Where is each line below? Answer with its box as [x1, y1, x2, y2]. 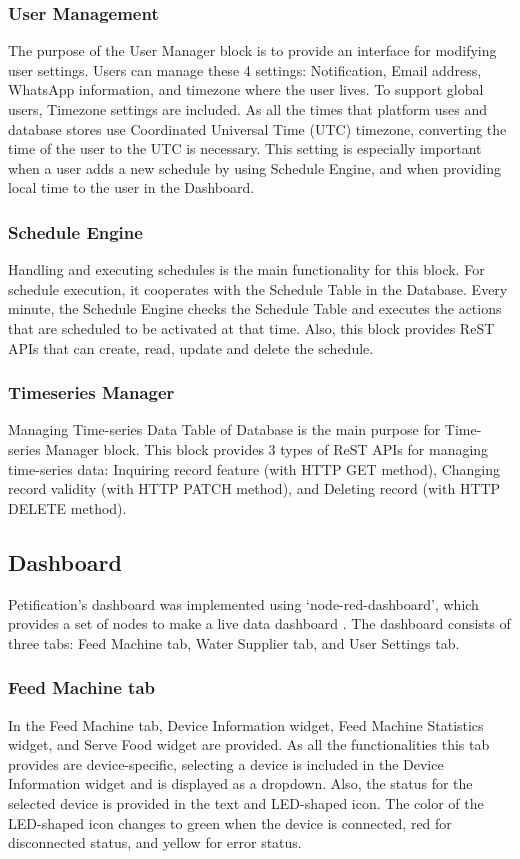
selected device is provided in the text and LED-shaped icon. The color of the [8, 792, 484, 813]
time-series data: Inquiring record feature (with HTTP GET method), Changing [8, 458, 501, 479]
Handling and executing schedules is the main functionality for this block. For [8, 259, 485, 280]
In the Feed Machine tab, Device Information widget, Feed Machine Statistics [8, 714, 484, 735]
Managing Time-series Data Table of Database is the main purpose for [8, 419, 441, 440]
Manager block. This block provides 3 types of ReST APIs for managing [45, 438, 489, 459]
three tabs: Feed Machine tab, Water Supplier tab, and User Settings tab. [8, 632, 460, 653]
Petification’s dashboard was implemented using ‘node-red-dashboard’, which [8, 593, 479, 614]
